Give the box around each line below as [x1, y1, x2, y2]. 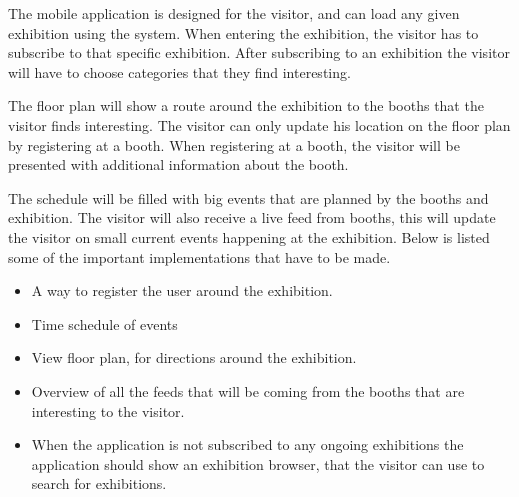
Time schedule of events [31, 313, 178, 334]
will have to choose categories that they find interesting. [8, 61, 351, 82]
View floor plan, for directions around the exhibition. [31, 347, 357, 368]
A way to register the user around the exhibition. [31, 280, 333, 301]
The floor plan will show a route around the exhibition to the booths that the [8, 95, 484, 116]
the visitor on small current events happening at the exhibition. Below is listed [8, 226, 490, 247]
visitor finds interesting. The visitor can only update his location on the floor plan [8, 114, 511, 135]
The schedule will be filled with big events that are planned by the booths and [8, 187, 489, 208]
